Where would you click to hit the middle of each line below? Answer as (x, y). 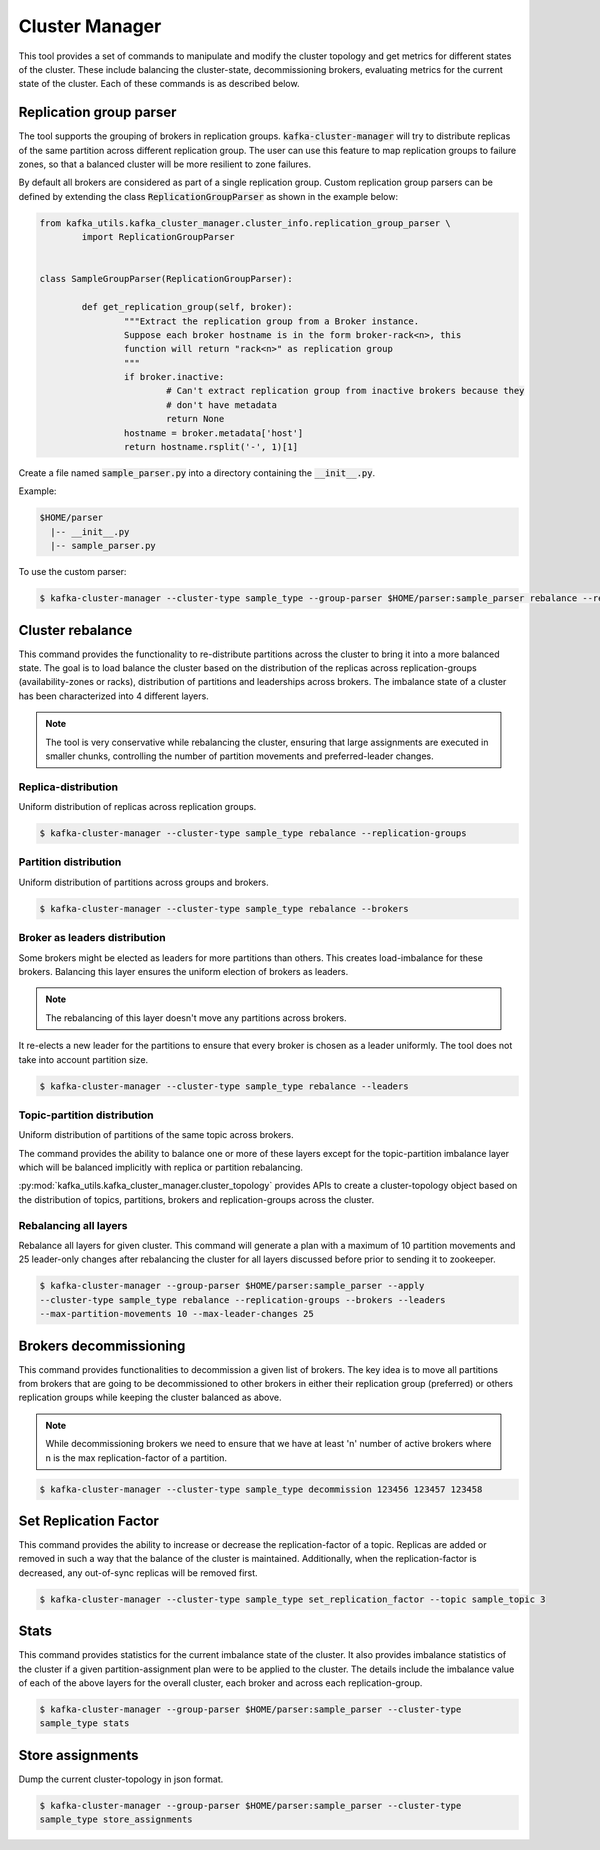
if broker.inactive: (174, 377)
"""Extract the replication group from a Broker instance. (271, 321)
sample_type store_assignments (116, 1819)
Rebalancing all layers (73, 1225)
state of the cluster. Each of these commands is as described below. (159, 84)
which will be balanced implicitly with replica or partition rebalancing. (161, 1167)
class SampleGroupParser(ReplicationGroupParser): (166, 279)
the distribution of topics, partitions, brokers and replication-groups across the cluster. (196, 1199)
